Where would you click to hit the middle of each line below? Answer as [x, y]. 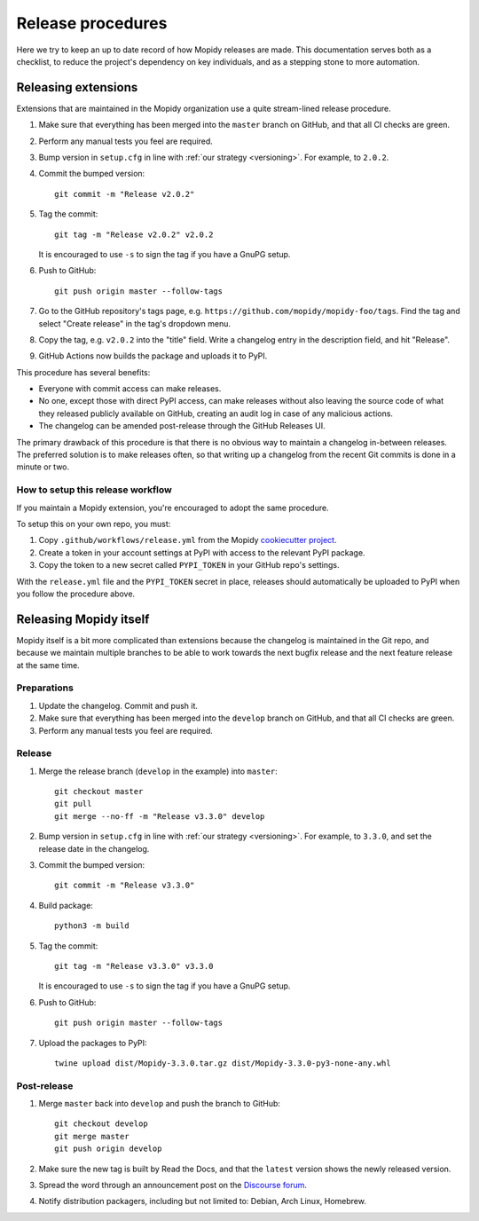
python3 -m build [92, 926]
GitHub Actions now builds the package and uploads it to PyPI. [153, 356]
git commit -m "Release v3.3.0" [125, 886]
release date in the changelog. [94, 848]
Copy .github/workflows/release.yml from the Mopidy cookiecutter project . [188, 540]
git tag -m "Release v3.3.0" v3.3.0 [134, 966]
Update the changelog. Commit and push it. [118, 705]
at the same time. [48, 665]
